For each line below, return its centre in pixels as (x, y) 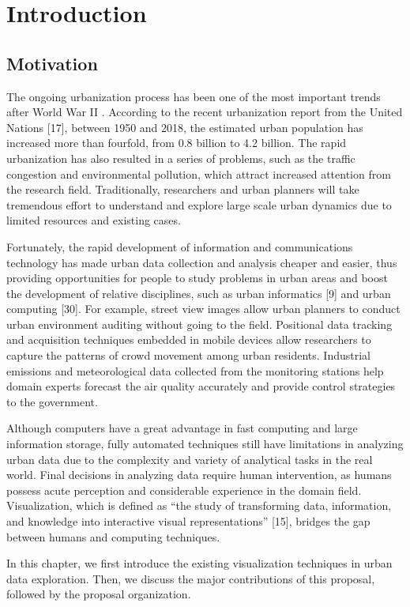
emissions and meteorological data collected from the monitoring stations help (195, 370)
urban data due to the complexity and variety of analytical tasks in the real (190, 459)
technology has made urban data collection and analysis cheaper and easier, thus (202, 262)
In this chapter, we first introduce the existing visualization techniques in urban (199, 563)
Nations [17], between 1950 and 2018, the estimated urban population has (185, 127)
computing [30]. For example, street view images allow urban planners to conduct (203, 309)
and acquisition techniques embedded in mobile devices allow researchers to (189, 339)
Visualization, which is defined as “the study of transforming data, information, (199, 505)
